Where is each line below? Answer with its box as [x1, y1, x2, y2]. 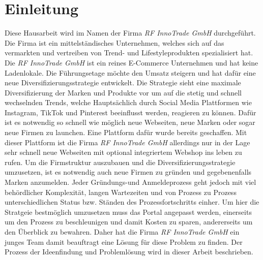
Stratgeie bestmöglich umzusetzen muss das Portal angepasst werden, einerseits [5, 206, 252, 217]
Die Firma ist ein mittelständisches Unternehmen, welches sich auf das [5, 37, 224, 48]
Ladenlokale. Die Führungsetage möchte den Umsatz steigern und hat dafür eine [5, 67, 256, 78]
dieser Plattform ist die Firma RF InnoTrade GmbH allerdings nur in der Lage [5, 137, 250, 147]
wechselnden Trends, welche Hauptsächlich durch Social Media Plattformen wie [5, 97, 252, 108]
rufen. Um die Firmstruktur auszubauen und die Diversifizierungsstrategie [5, 156, 236, 167]
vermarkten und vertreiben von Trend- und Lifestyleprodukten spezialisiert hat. [5, 47, 253, 58]
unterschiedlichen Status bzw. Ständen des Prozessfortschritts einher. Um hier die [5, 197, 259, 207]
